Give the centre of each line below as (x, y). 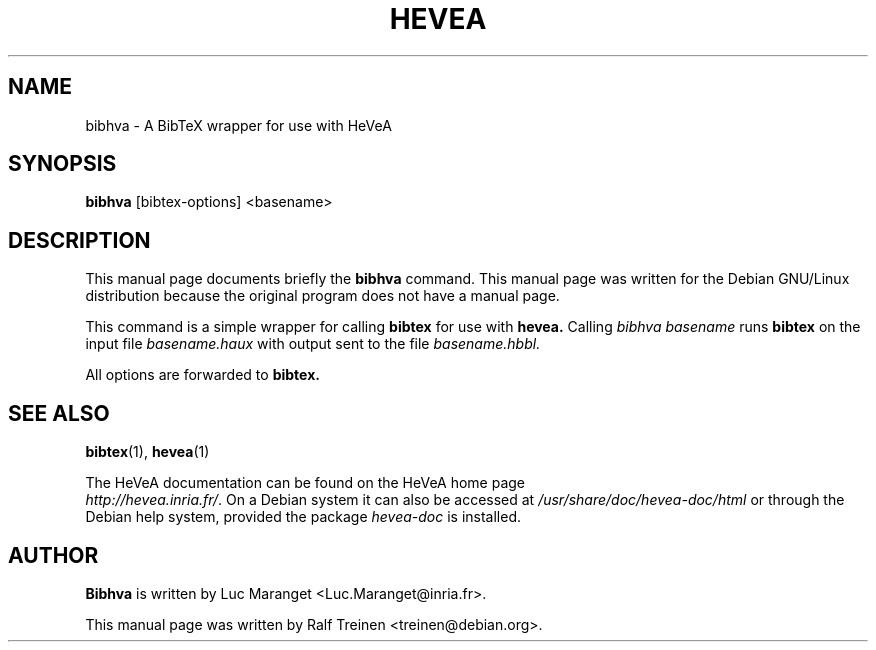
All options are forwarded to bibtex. (202, 375)
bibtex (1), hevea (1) (147, 452)
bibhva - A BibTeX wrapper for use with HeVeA (238, 125)
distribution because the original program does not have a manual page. (322, 296)
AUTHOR (53, 555)
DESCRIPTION (79, 240)
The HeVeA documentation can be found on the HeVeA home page (305, 483)
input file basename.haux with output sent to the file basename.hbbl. (313, 344)
